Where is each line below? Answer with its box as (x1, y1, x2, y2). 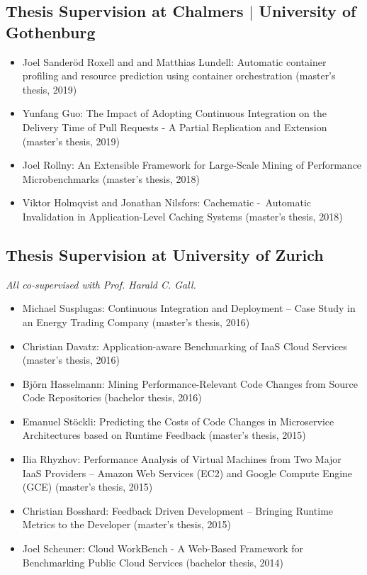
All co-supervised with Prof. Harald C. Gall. (6, 277, 196, 291)
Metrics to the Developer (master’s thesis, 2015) (22, 517, 232, 532)
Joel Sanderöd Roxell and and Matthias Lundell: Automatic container (22, 54, 327, 69)
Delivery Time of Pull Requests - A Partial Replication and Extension (22, 119, 327, 134)
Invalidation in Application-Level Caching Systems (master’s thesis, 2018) (22, 208, 343, 223)
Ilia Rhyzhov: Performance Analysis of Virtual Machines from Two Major (22, 452, 341, 467)
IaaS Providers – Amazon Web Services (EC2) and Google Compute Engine (22, 465, 353, 480)
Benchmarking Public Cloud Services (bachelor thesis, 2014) (22, 554, 284, 569)
